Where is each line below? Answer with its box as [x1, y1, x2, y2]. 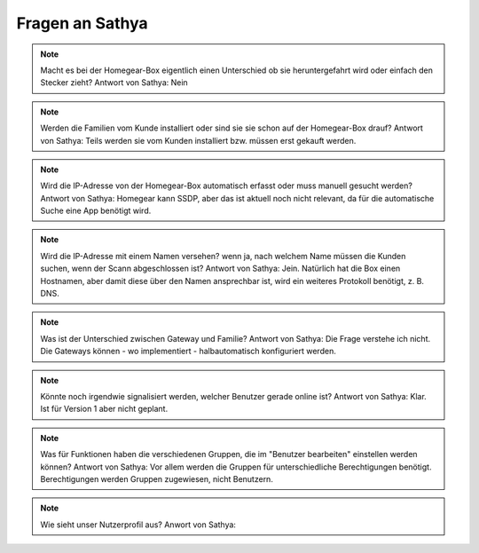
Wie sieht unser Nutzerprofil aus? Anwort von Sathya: [40, 519, 237, 530]
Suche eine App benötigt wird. [40, 205, 152, 217]
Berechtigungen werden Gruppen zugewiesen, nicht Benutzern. [40, 473, 274, 484]
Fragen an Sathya [16, 13, 148, 33]
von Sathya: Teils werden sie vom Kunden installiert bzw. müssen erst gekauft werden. [40, 135, 357, 146]
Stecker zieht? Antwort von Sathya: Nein [40, 77, 188, 88]
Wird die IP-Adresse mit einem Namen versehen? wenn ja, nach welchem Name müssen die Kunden [40, 250, 406, 261]
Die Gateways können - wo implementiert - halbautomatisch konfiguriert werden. [40, 346, 336, 357]
